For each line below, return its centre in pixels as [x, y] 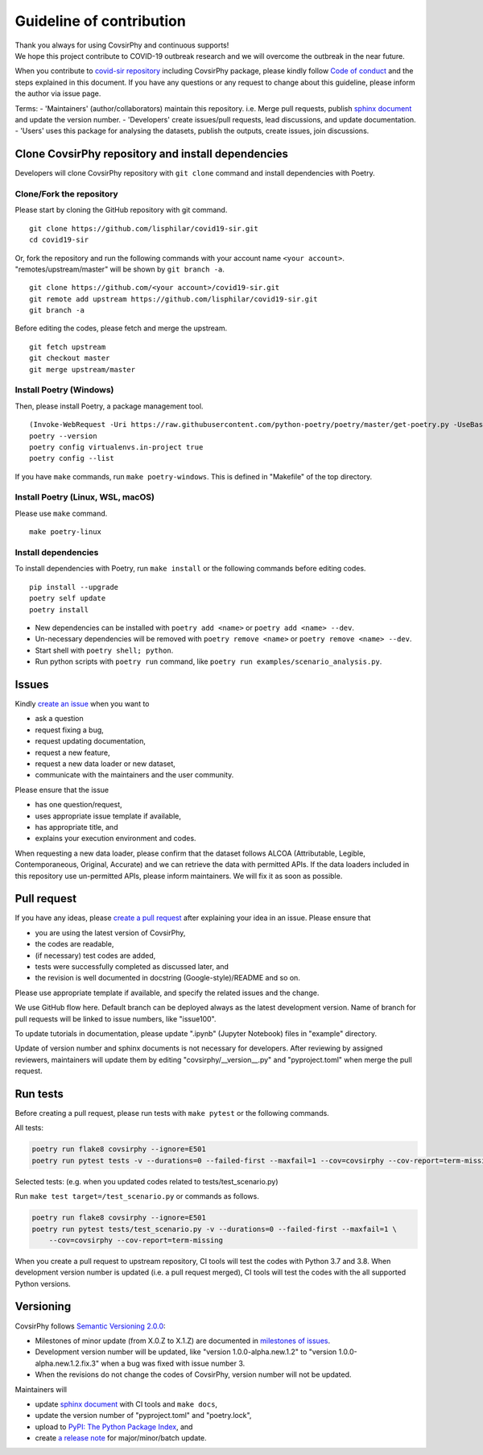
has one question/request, [78, 805]
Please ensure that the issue [62, 790]
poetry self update [68, 599]
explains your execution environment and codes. [116, 839]
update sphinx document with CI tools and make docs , [126, 1404]
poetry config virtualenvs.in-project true [116, 447]
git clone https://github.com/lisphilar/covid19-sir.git [144, 228]
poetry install [59, 609]
